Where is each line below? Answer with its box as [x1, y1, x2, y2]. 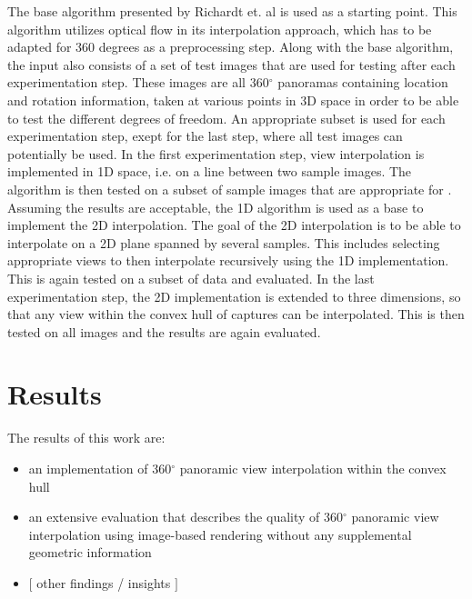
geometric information [28, 543, 152, 562]
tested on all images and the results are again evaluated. [7, 322, 321, 341]
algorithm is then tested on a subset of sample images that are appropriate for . [7, 179, 452, 198]
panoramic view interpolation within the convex [179, 459, 447, 477]
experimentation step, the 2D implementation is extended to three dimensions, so [7, 286, 461, 305]
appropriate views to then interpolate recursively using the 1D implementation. [7, 251, 449, 270]
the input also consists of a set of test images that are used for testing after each [7, 55, 456, 74]
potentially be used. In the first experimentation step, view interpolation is [7, 144, 425, 163]
